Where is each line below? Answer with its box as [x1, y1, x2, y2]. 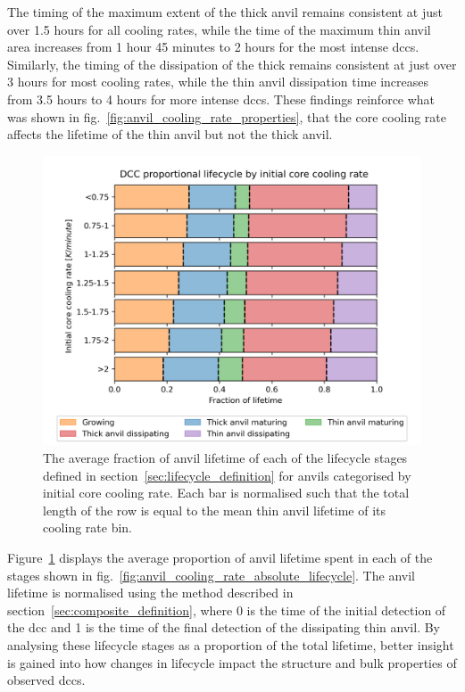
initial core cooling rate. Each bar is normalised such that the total [43, 483, 410, 502]
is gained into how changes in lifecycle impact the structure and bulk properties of [7, 653, 457, 671]
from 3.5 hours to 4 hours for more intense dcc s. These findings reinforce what [7, 89, 436, 108]
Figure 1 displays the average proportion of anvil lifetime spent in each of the [7, 548, 433, 566]
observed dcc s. [7, 671, 86, 689]
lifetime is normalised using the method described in [7, 583, 294, 602]
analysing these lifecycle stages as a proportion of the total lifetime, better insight [7, 635, 454, 654]
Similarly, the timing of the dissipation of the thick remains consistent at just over [7, 54, 457, 73]
